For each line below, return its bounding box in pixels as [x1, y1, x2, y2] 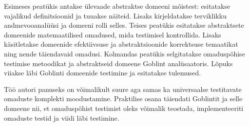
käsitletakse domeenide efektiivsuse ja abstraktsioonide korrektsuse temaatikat [4, 39, 238, 49]
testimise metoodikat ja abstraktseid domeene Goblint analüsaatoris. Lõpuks [4, 58, 233, 68]
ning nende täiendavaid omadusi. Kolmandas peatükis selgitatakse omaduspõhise [4, 48, 245, 58]
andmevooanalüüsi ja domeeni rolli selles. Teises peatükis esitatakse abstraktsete [4, 20, 244, 30]
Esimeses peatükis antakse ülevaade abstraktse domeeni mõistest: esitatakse [4, 1, 230, 11]
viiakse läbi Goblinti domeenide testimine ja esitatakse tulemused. [4, 68, 201, 78]
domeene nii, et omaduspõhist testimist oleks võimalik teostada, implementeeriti [4, 103, 244, 113]
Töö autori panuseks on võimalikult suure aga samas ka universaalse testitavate [4, 84, 242, 94]
